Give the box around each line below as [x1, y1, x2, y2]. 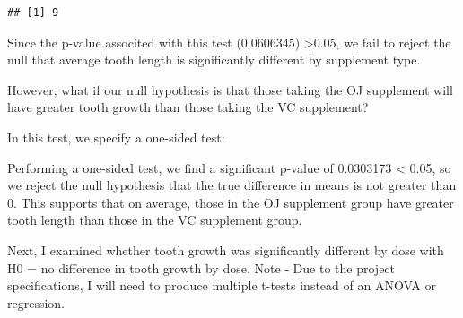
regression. [7, 293, 66, 312]
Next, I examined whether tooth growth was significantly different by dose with [7, 240, 444, 259]
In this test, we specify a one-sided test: [7, 127, 225, 146]
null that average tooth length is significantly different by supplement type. [7, 50, 421, 69]
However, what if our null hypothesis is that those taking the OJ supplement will [7, 80, 453, 99]
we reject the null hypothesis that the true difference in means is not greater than [7, 176, 457, 194]
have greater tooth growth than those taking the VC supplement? [7, 98, 369, 116]
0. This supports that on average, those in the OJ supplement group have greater [7, 193, 454, 211]
